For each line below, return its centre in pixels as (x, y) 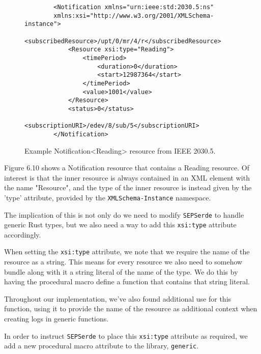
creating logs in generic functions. (56, 319)
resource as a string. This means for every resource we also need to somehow (123, 262)
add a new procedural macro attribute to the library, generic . (101, 346)
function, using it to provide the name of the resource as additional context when (131, 308)
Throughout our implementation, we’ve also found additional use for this (118, 298)
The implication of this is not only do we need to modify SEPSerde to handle (124, 214)
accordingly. (23, 234)
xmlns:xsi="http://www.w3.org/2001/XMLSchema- (134, 16)
